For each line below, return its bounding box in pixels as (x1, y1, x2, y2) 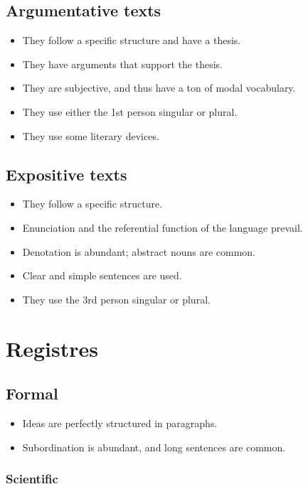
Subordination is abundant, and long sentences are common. (22, 439, 286, 454)
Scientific (6, 470, 58, 488)
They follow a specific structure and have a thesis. (22, 33, 241, 48)
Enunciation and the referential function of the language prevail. (22, 220, 303, 235)
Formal (6, 382, 58, 404)
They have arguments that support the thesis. (22, 56, 223, 71)
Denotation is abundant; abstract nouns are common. (22, 244, 255, 259)
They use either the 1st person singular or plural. (22, 104, 238, 119)
